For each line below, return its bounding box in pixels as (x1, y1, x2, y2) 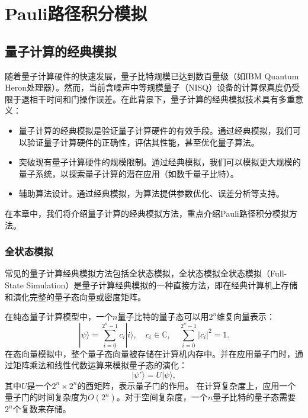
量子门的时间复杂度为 (5, 391, 88, 403)
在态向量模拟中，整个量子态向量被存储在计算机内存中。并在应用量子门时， (5, 347, 295, 359)
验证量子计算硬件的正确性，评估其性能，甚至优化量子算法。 (27, 136, 259, 148)
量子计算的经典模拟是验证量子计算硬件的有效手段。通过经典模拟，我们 (18, 124, 293, 136)
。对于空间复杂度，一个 (116, 391, 208, 403)
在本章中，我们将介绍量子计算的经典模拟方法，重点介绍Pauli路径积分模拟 (5, 207, 289, 219)
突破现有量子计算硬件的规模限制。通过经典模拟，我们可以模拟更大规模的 (18, 156, 301, 168)
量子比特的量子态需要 (213, 391, 296, 403)
